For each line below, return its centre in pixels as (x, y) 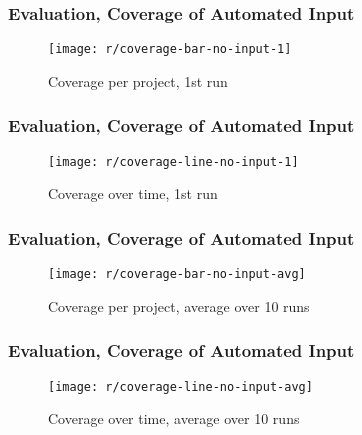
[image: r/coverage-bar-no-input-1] (170, 49)
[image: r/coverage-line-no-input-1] (173, 161)
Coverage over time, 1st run (133, 193)
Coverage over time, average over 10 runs (174, 418)
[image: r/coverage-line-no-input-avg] (180, 386)
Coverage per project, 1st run (138, 80)
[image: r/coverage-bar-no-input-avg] (177, 274)
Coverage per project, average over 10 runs (179, 305)
